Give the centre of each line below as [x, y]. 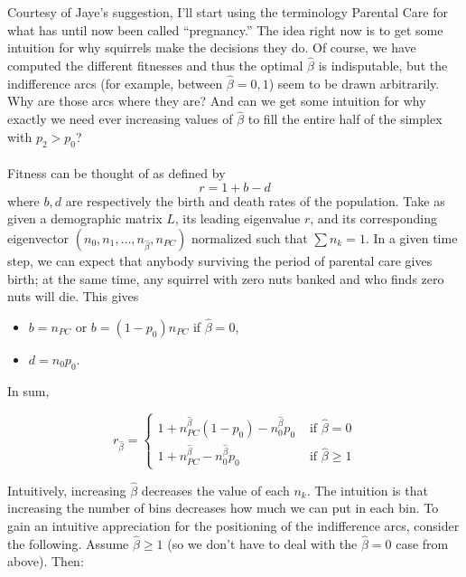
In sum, [28, 390]
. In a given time [411, 237]
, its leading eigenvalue [238, 218]
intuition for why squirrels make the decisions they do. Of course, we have [212, 47]
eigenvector [38, 237]
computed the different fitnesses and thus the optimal [155, 65]
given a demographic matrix [85, 218]
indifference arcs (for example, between [115, 83]
